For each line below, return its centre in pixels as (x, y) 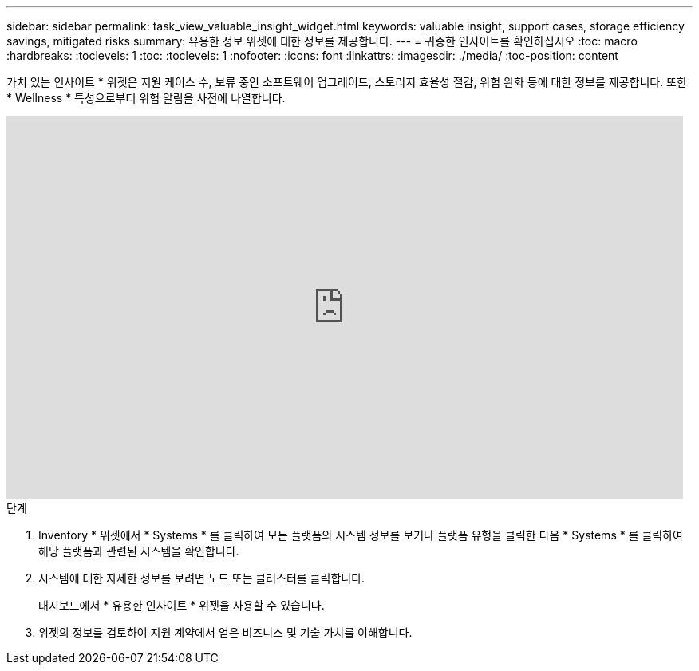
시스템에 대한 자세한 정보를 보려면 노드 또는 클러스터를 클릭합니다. (202, 578)
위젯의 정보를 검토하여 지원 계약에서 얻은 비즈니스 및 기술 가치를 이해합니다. (225, 632)
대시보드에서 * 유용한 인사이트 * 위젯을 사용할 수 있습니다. (182, 605)
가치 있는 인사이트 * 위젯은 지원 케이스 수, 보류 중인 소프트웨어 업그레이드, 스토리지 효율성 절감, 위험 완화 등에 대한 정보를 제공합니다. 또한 (347, 82)
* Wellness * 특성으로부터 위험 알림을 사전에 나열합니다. (146, 98)
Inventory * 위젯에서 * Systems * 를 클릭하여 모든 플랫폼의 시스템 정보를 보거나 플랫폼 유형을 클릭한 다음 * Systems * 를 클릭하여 (361, 535)
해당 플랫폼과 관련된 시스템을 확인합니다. (139, 551)
